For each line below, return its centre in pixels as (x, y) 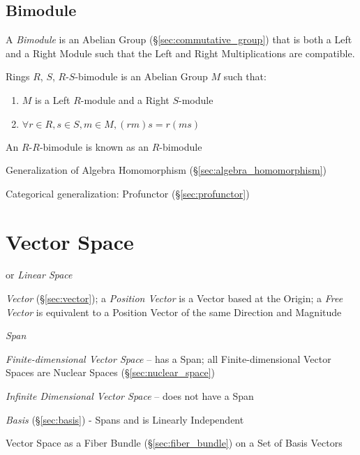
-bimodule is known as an (94, 146)
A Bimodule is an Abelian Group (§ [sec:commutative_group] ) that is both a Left (179, 39)
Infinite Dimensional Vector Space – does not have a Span (130, 396)
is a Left (53, 99)
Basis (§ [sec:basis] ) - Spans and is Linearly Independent (125, 419)
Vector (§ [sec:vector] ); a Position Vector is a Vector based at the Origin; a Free (174, 298)
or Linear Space (39, 275)
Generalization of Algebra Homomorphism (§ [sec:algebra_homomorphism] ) (166, 170)
